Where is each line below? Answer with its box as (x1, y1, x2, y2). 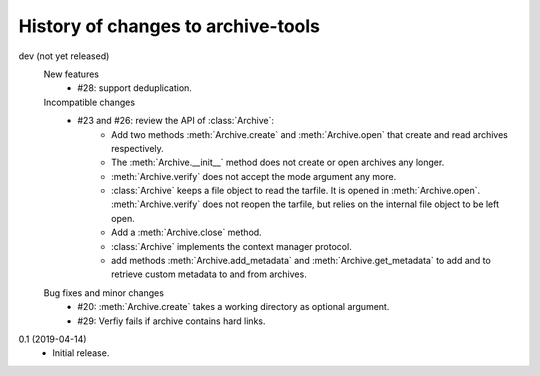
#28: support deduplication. (77, 82, 192, 94)
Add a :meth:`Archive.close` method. (111, 226, 262, 239)
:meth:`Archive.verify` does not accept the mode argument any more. (111, 170, 397, 182)
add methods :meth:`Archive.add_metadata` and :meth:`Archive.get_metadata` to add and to (111, 255, 492, 267)
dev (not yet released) (18, 50, 110, 62)
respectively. (111, 142, 164, 154)
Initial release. (52, 347, 110, 359)
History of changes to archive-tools (18, 15, 320, 37)
